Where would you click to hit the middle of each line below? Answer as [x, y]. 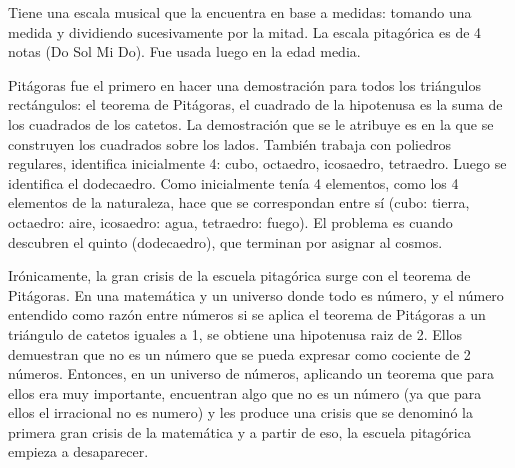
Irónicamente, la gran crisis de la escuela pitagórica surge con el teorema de [239, 275]
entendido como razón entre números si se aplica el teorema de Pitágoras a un [247, 314]
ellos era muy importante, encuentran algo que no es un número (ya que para [245, 392]
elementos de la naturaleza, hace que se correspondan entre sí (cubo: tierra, [239, 202]
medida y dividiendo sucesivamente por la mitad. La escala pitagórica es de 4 [245, 31]
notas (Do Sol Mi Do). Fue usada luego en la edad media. [184, 51]
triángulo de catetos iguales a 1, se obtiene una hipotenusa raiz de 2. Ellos [235, 333]
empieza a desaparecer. [78, 451]
